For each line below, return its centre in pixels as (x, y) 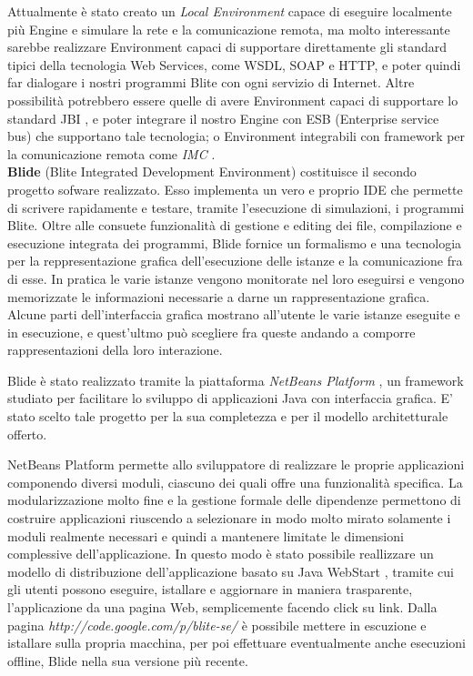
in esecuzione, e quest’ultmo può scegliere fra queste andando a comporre (211, 332)
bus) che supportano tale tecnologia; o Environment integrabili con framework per (236, 136)
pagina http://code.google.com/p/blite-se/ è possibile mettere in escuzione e (217, 625)
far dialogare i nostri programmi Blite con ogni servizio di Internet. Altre (211, 82)
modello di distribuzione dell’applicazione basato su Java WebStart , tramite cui (231, 571)
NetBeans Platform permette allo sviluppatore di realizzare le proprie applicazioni (236, 464)
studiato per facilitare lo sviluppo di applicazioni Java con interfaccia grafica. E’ (230, 398)
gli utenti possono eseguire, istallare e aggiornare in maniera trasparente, (210, 589)
